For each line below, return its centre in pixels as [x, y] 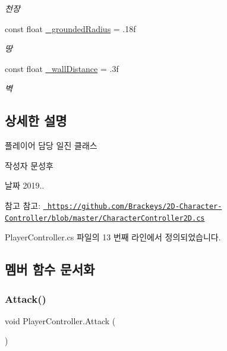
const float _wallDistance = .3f [62, 68]
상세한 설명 [36, 120]
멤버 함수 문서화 [50, 269]
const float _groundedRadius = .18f [70, 28]
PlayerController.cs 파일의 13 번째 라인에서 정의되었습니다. [113, 237]
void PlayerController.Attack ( [60, 320]
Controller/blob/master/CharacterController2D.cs [105, 218]
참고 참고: [23, 205]
